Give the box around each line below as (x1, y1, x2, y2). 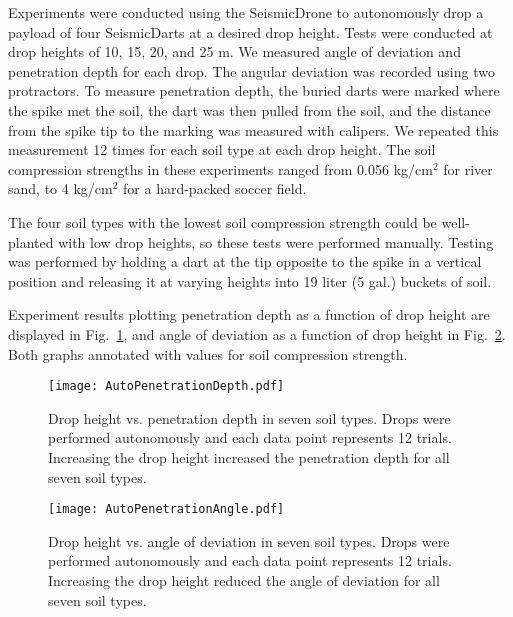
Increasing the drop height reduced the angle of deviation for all (48, 569, 440, 590)
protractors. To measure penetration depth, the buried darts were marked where (8, 80, 500, 101)
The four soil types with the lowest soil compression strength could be (8, 211, 437, 232)
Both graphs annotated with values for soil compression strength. (8, 343, 408, 364)
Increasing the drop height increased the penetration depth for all (48, 446, 450, 467)
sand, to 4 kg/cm (8, 178, 113, 199)
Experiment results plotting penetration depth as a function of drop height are (8, 304, 490, 325)
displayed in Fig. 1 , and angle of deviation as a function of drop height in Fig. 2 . (8, 323, 506, 344)
